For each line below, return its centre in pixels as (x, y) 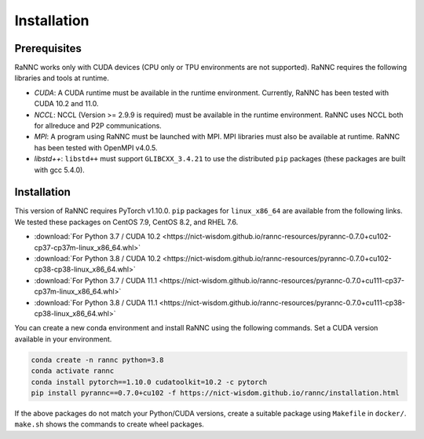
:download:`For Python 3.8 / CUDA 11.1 (96, 302)
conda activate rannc (73, 371)
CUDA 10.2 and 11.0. (66, 104)
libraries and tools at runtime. (62, 78)
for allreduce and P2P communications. (98, 126)
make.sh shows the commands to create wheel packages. (109, 424)
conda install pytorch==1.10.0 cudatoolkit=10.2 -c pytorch (149, 382)
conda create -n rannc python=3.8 (97, 360)
